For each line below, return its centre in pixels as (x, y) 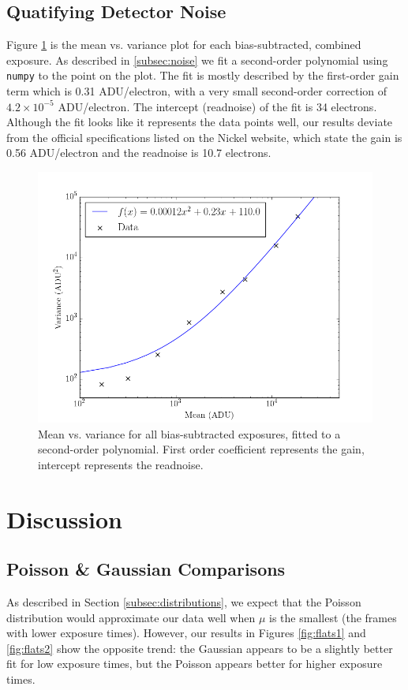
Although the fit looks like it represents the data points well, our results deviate (200, 122)
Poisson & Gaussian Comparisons (146, 569)
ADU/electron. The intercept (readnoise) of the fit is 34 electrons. (217, 106)
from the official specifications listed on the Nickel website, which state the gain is (204, 137)
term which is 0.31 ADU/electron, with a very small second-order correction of (197, 91)
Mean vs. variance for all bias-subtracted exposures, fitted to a (189, 433)
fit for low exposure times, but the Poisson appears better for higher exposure (195, 664)
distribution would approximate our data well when (131, 617)
